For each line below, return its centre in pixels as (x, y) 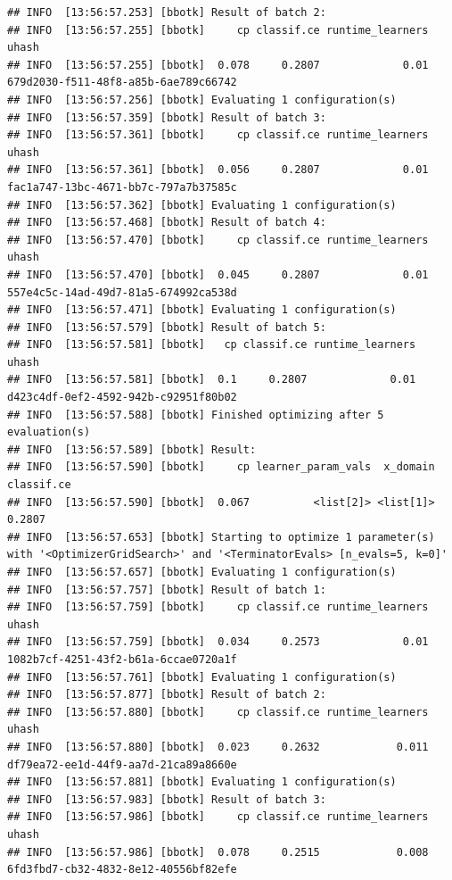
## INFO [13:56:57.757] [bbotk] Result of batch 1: (167, 589)
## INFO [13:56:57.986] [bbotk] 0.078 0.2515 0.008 (218, 852)
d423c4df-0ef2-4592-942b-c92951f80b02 (122, 398)
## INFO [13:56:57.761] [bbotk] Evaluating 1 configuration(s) (202, 677)
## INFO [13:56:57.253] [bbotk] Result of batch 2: (167, 12)
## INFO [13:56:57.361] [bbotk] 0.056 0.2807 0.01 (218, 170)
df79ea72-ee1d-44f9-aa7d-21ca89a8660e (122, 764)
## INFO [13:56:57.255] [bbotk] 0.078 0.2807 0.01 (218, 65)
